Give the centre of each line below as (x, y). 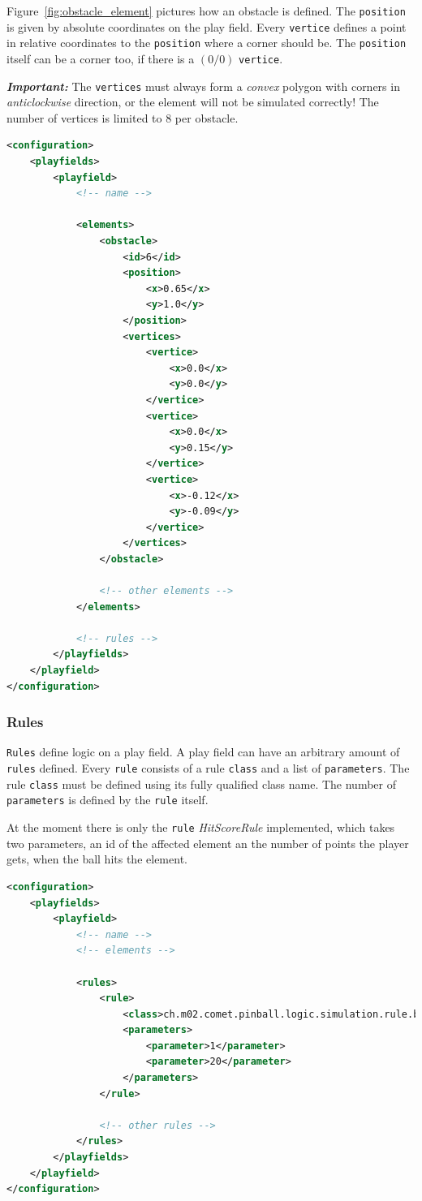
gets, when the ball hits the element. (97, 859)
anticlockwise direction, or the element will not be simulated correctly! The (193, 102)
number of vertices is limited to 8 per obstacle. (123, 117)
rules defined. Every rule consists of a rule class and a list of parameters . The (208, 768)
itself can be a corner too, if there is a (101, 58)
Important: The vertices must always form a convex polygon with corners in (203, 86)
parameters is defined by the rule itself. (108, 800)
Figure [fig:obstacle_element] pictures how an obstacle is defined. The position (206, 11)
